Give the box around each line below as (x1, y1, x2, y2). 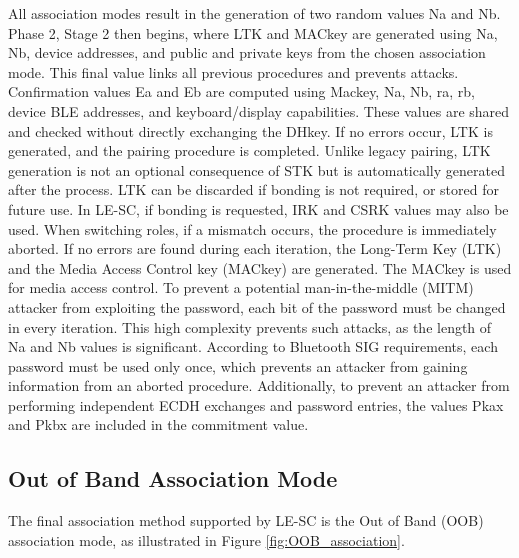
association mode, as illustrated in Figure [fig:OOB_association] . (8, 529, 405, 550)
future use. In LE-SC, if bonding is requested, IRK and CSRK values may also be (8, 198, 509, 219)
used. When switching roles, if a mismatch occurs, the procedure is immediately (8, 218, 497, 239)
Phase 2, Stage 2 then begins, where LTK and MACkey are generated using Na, (8, 22, 498, 43)
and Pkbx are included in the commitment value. (8, 414, 309, 435)
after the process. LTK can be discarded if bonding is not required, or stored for (8, 179, 499, 200)
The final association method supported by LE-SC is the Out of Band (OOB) (8, 510, 484, 531)
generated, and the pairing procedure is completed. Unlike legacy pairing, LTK (8, 140, 491, 161)
